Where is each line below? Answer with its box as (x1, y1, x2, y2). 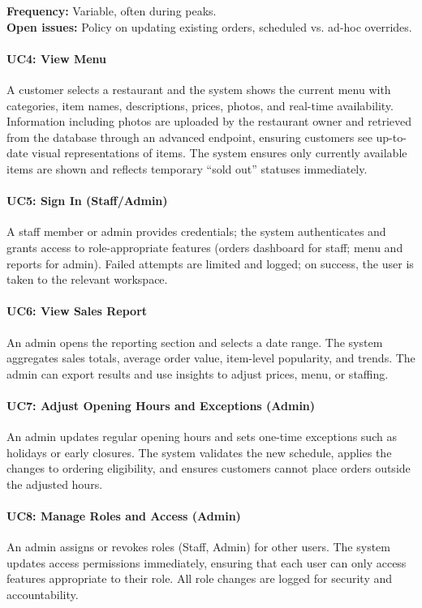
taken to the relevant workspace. (6, 271, 168, 288)
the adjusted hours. (6, 475, 103, 492)
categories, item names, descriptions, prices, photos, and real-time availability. (6, 96, 394, 113)
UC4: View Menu (6, 49, 107, 66)
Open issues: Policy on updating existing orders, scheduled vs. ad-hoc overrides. (6, 18, 412, 35)
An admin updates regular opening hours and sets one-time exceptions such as (6, 428, 397, 445)
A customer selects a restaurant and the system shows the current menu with (6, 80, 391, 97)
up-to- (376, 128, 407, 145)
